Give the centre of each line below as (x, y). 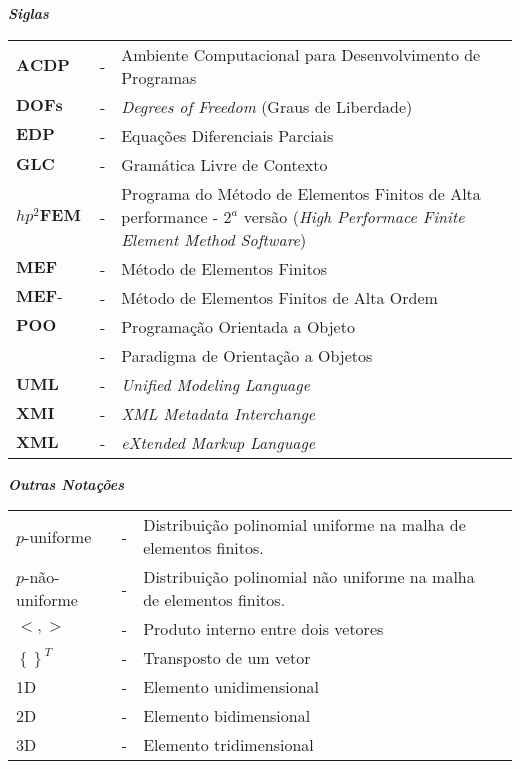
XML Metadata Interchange (218, 413)
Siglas (28, 13)
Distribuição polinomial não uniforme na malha (309, 577)
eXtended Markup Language (218, 442)
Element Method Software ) (214, 239)
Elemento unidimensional (231, 687)
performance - (170, 216)
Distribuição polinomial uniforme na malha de (304, 525)
